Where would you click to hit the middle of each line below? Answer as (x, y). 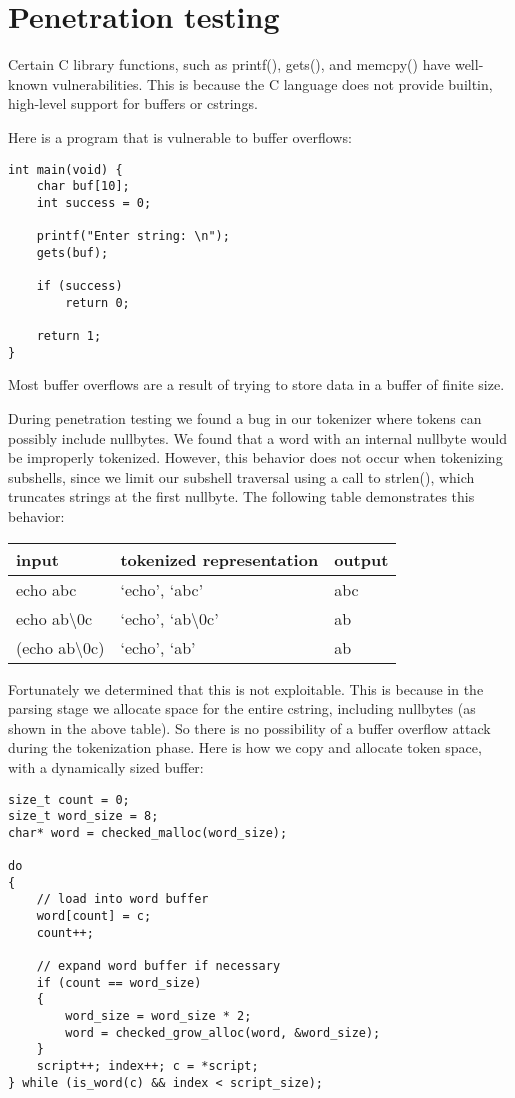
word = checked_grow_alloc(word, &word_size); (223, 1032)
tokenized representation (219, 559)
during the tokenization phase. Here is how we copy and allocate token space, (245, 747)
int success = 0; (94, 202)
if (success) (79, 286)
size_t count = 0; (69, 799)
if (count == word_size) (119, 982)
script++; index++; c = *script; (147, 1066)
